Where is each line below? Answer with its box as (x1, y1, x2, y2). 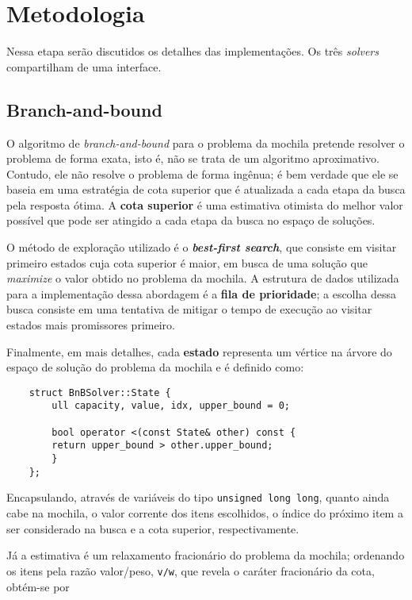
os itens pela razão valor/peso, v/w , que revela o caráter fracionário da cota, (6, 562, 375, 579)
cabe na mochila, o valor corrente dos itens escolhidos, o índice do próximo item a (6, 505, 403, 521)
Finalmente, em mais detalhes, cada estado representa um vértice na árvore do (6, 343, 392, 360)
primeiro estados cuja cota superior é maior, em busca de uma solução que (6, 254, 368, 271)
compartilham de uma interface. (6, 58, 162, 75)
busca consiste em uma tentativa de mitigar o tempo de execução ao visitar (6, 301, 372, 317)
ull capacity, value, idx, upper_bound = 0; (51, 400, 290, 412)
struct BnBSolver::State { (29, 387, 171, 398)
